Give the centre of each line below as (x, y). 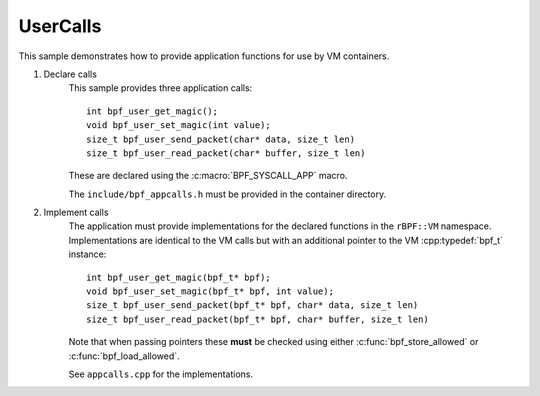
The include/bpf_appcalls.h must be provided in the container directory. (227, 194)
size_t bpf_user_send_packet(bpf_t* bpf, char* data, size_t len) (252, 305)
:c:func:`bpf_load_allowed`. (124, 356)
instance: (87, 254)
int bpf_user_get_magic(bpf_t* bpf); (179, 277)
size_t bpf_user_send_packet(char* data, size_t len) (220, 139)
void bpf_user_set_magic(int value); (179, 125)
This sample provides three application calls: (160, 88)
